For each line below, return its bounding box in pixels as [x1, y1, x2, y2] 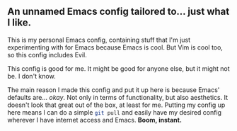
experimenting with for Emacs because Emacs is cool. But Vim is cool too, [7, 42, 223, 52]
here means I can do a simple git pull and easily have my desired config [7, 108, 221, 116]
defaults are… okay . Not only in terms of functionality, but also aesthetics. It [7, 93, 229, 101]
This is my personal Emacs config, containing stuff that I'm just [7, 35, 191, 44]
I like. [7, 17, 32, 29]
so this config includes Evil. [7, 50, 87, 59]
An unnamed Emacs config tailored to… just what [7, 6, 230, 18]
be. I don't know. [7, 72, 56, 80]
